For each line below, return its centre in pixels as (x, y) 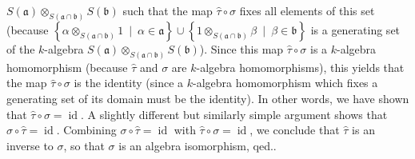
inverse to (30, 145)
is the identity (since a (129, 83)
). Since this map (241, 48)
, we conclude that (295, 130)
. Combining (86, 130)
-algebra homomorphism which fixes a (285, 83)
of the (21, 48)
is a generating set (355, 29)
